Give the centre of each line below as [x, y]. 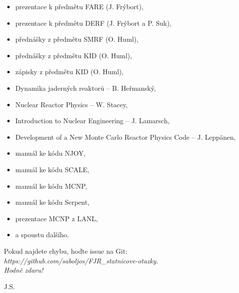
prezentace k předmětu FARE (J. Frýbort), [79, 6]
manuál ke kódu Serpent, [52, 202]
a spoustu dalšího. [42, 235]
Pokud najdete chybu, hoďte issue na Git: [66, 251]
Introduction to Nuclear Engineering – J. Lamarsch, [92, 121]
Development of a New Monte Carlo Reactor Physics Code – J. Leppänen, [126, 137]
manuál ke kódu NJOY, [50, 153]
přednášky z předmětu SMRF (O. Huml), [77, 39]
